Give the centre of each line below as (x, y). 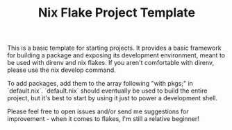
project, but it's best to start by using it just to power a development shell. (113, 98)
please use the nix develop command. (61, 70)
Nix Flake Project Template (117, 13)
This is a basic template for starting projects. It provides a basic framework (114, 48)
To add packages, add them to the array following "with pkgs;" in (100, 84)
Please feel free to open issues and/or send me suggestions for (98, 111)
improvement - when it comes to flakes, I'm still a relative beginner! (103, 119)
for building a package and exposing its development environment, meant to (116, 55)
